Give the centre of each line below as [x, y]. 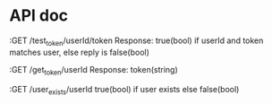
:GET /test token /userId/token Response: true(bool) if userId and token [136, 41]
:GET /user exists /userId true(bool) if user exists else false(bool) [124, 90]
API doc [39, 16]
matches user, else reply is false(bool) [80, 52]
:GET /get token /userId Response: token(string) [93, 70]
